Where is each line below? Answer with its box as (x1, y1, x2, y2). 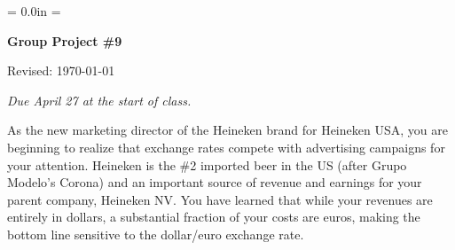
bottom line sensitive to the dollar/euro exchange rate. (7, 224, 304, 243)
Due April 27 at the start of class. (7, 90, 192, 109)
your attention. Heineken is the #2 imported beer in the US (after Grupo (7, 155, 407, 174)
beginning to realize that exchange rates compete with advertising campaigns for (7, 137, 445, 156)
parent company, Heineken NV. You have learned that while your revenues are (7, 190, 433, 208)
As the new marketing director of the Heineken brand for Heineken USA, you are (7, 121, 448, 139)
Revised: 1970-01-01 (7, 61, 115, 80)
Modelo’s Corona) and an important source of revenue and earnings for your (7, 173, 422, 191)
